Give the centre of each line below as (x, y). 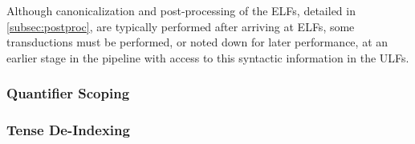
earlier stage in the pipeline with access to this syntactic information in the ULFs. (208, 57)
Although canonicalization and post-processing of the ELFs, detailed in (181, 10)
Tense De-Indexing (68, 130)
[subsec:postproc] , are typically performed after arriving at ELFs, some (181, 26)
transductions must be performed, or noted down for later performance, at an (197, 42)
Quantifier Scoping (68, 93)
